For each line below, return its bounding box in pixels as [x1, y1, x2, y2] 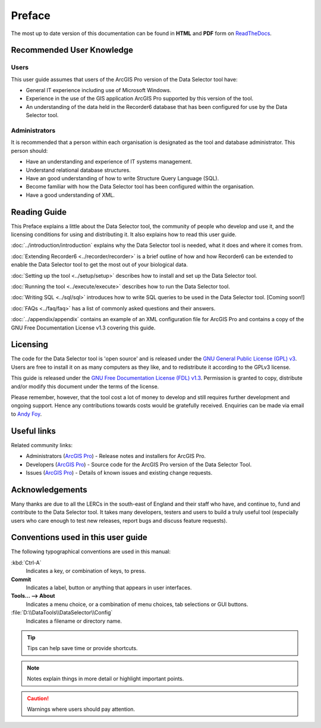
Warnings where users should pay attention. [27, 705, 136, 713]
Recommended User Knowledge [11, 45, 134, 55]
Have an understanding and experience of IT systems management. [26, 158, 193, 165]
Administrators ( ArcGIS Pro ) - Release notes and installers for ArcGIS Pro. [26, 453, 206, 460]
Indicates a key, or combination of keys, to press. [26, 567, 146, 575]
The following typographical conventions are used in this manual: [11, 548, 171, 556]
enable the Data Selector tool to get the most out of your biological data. [11, 261, 188, 268]
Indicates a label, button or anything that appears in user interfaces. [26, 584, 192, 591]
